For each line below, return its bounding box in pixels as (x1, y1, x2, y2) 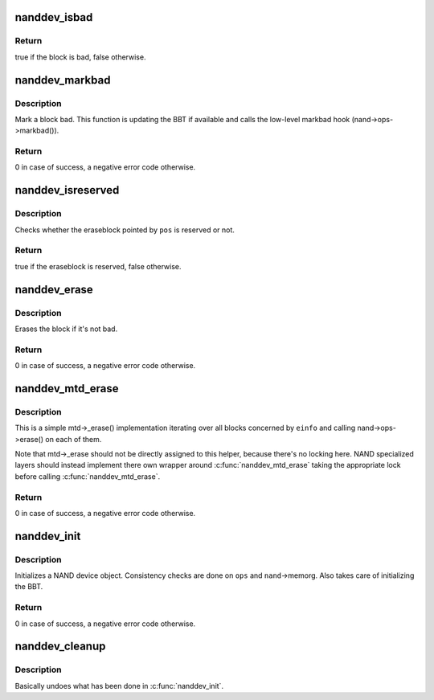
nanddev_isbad (14, 10, 93, 24)
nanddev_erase (14, 282, 94, 297)
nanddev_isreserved (14, 183, 120, 197)
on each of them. (45, 434, 102, 444)
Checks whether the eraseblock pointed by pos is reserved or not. (14, 225, 235, 235)
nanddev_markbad (14, 73, 111, 87)
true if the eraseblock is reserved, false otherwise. (14, 261, 182, 271)
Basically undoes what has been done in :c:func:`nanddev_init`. (14, 681, 224, 690)
